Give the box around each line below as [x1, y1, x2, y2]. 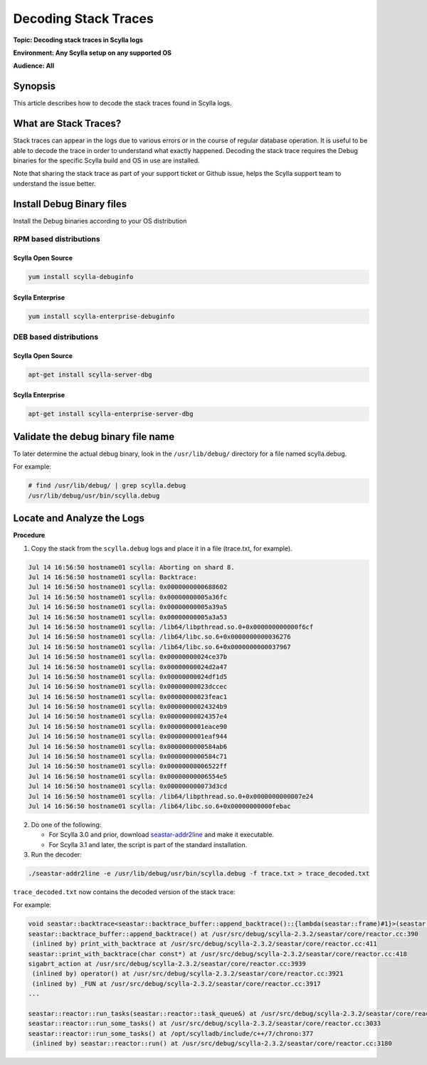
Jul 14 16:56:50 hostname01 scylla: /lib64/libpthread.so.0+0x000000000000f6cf [28, 623, 314, 631]
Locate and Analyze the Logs [13, 513, 145, 525]
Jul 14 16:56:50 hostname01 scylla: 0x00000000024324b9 [28, 703, 228, 711]
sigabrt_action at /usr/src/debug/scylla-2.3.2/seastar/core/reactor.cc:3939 [28, 960, 306, 968]
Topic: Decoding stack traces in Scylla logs [13, 36, 144, 44]
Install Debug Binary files [13, 198, 127, 210]
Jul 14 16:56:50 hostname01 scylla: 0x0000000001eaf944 [28, 733, 228, 740]
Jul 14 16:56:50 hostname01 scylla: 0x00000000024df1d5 [28, 673, 228, 681]
